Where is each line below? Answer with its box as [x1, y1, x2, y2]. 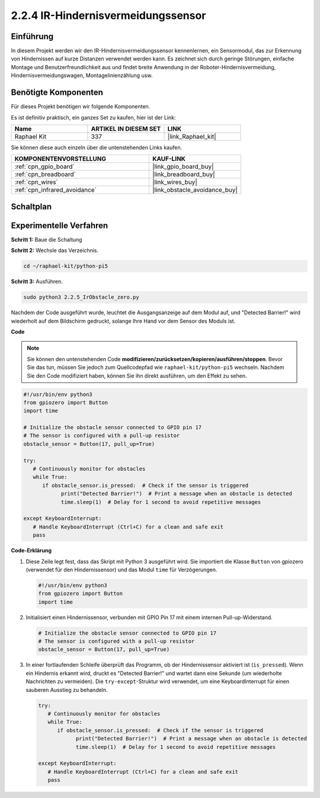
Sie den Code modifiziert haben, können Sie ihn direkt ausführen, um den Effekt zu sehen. [27, 372, 247, 379]
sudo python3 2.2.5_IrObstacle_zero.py [23, 294, 139, 301]
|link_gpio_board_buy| [152, 163, 214, 171]
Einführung [11, 31, 53, 41]
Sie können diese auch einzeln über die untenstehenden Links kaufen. [11, 144, 183, 151]
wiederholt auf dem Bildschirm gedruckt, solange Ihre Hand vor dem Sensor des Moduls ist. [11, 317, 236, 324]
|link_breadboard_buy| [152, 170, 216, 179]
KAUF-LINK [152, 155, 186, 163]
